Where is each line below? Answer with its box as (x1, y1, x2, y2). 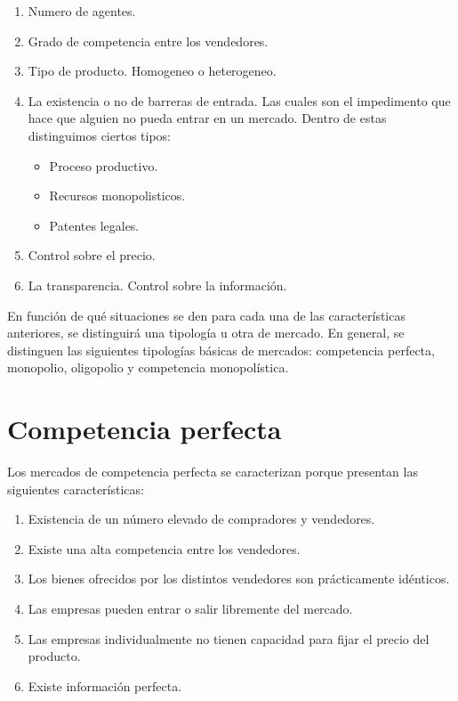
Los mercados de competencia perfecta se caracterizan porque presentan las (7, 462, 418, 481)
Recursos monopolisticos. (49, 186, 186, 205)
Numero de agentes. (28, 2, 136, 20)
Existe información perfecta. (28, 676, 182, 695)
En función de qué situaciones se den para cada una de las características (7, 306, 406, 324)
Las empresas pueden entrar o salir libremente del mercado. (28, 599, 353, 617)
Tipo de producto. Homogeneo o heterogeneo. (28, 61, 277, 80)
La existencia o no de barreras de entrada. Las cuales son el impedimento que (28, 91, 451, 110)
